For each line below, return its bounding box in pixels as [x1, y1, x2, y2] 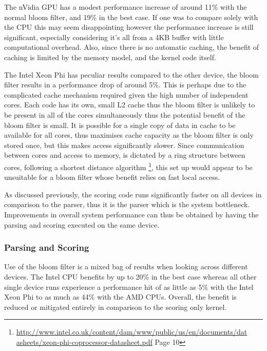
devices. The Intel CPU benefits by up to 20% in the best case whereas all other [4, 271, 257, 282]
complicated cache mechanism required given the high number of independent [4, 89, 249, 100]
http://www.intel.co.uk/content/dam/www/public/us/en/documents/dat [16, 326, 247, 337]
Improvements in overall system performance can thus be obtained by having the [4, 209, 259, 219]
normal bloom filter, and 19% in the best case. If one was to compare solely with [4, 11, 258, 22]
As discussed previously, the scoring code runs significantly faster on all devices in [4, 189, 262, 199]
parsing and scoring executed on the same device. [4, 219, 160, 230]
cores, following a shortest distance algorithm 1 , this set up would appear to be [4, 160, 253, 172]
